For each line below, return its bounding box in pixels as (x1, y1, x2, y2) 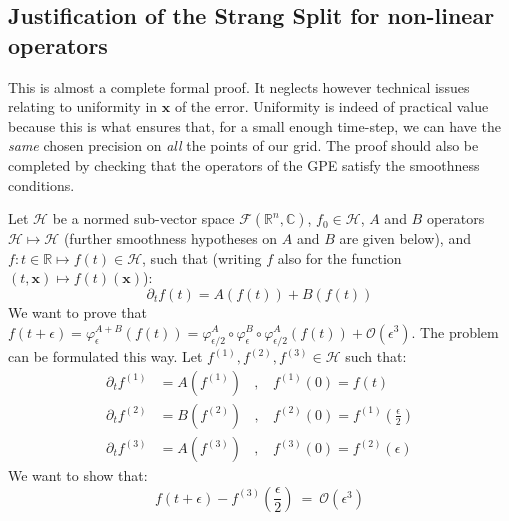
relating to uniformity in (8, 96, 158, 117)
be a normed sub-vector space (52, 208, 235, 229)
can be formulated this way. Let (8, 346, 203, 367)
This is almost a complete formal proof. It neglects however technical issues (8, 76, 470, 97)
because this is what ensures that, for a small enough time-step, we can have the (8, 115, 501, 136)
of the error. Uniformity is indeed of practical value (174, 96, 489, 117)
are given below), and (339, 228, 471, 249)
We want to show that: (8, 465, 148, 486)
